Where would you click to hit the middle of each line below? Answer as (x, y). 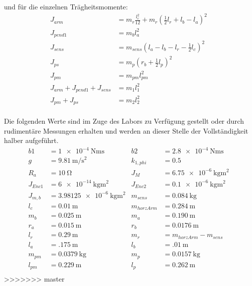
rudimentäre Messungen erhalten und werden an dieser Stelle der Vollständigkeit (126, 130)
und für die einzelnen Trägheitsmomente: (66, 6)
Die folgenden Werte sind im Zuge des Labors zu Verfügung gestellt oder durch (124, 121)
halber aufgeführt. (31, 140)
